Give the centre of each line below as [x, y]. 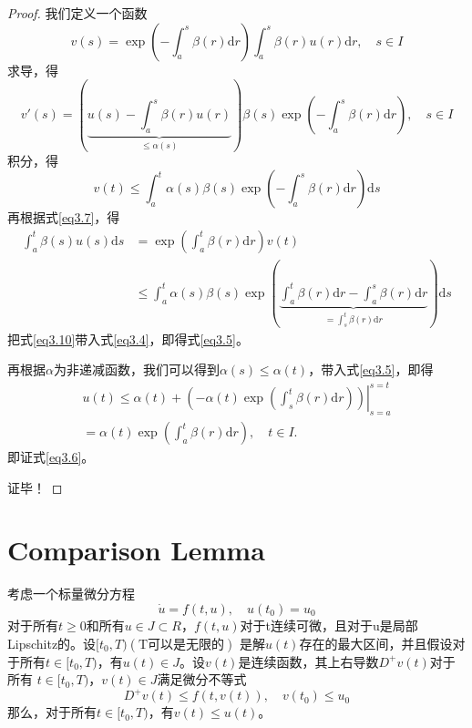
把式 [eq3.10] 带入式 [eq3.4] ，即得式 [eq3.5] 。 [128, 338]
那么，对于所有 [52, 712]
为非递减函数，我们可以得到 [136, 369]
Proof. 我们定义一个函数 [77, 13]
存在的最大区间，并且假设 [376, 643]
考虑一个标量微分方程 [71, 594]
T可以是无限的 [181, 645]
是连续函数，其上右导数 [308, 661]
